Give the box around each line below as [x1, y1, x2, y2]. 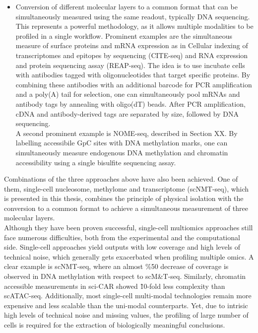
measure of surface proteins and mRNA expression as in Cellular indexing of [15, 40, 248, 51]
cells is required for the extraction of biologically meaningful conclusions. [4, 320, 225, 330]
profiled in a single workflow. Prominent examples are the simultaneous [15, 30, 233, 41]
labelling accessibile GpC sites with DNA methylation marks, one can [15, 137, 228, 148]
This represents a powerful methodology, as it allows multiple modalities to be [15, 21, 254, 31]
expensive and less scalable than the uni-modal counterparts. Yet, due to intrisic [4, 300, 248, 310]
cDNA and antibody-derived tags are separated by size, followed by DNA [15, 108, 239, 119]
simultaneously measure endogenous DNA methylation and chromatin [15, 147, 228, 157]
